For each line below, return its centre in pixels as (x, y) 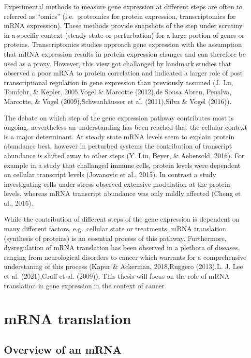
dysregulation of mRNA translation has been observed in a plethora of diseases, (122, 247)
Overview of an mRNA (63, 349)
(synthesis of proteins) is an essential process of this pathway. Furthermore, (115, 238)
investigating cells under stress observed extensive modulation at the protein (117, 184)
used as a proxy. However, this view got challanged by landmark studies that (118, 63)
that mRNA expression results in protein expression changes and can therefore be (125, 53)
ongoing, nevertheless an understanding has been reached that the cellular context (125, 127)
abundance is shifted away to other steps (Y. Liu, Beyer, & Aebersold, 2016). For (124, 155)
